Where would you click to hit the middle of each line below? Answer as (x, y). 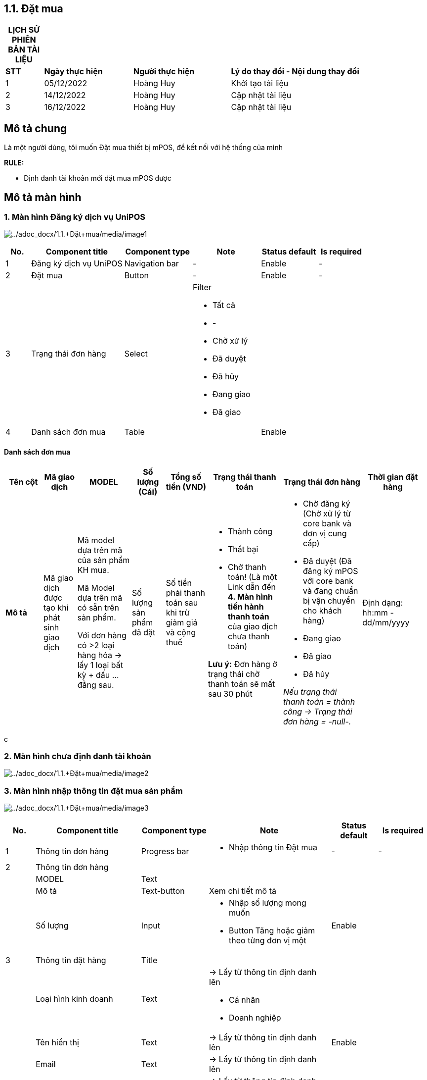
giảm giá (182, 622)
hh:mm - (378, 612)
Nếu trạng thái (310, 692)
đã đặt (144, 632)
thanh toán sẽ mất (241, 684)
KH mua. (93, 570)
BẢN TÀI (24, 50)
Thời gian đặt (393, 477)
